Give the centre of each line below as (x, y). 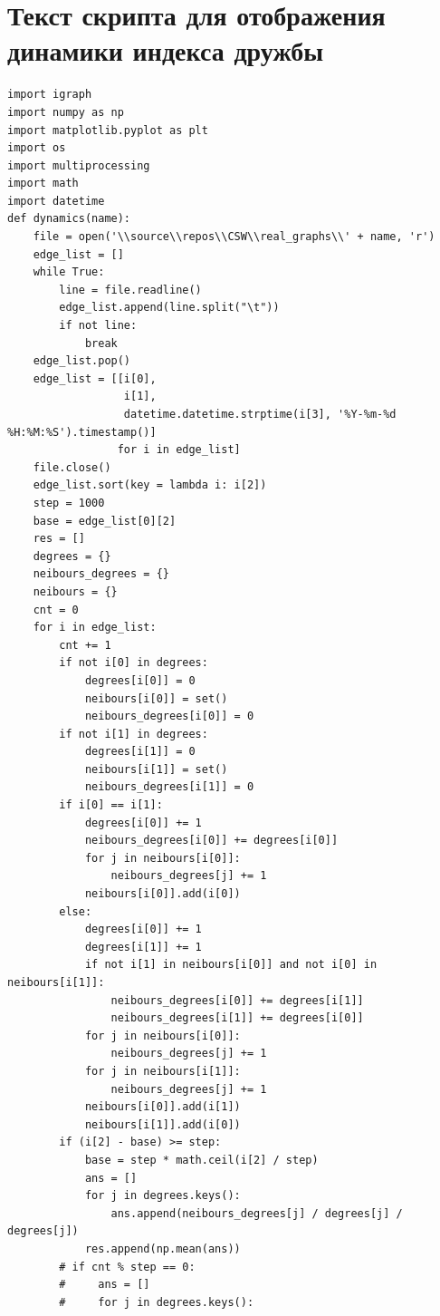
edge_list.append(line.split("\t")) (169, 308)
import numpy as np (66, 112)
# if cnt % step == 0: (127, 1267)
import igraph (50, 95)
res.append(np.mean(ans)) (163, 1248)
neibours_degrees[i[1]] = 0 (169, 787)
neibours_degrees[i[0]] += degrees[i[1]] (237, 1000)
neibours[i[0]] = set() (156, 698)
